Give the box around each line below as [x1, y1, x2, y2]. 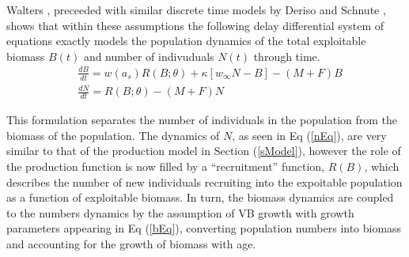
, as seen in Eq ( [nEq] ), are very [232, 127, 387, 143]
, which [364, 157, 400, 174]
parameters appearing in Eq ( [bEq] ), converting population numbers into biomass [6, 220, 402, 236]
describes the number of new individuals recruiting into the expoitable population [6, 173, 403, 190]
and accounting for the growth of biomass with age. [6, 235, 256, 251]
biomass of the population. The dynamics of [6, 127, 220, 143]
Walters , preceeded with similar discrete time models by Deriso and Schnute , [6, 2, 386, 17]
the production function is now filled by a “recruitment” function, [6, 157, 324, 174]
